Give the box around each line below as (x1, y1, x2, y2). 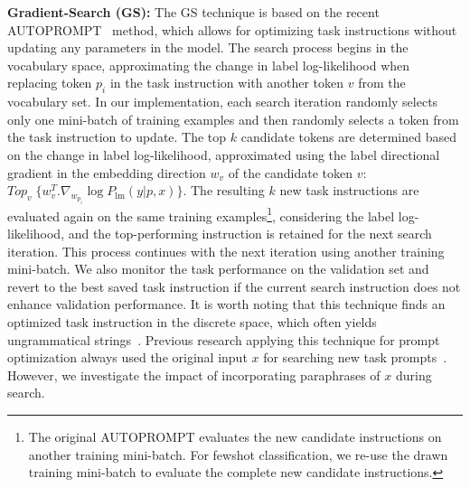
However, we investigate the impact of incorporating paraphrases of (7, 365, 381, 384)
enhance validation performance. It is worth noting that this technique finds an (7, 295, 446, 314)
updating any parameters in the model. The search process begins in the (7, 38, 409, 57)
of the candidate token (228, 163, 353, 182)
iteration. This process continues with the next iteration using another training (7, 241, 445, 260)
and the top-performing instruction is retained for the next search (68, 223, 432, 242)
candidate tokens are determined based (240, 127, 456, 146)
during (395, 365, 432, 384)
